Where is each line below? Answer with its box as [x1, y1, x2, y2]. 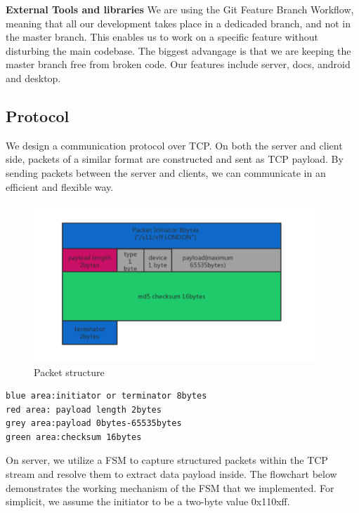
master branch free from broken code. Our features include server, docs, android [6, 57, 351, 72]
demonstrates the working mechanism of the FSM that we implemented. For [6, 480, 334, 495]
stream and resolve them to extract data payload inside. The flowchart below [6, 467, 337, 481]
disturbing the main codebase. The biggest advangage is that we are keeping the [6, 43, 351, 58]
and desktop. [6, 70, 61, 85]
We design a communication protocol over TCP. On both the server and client [6, 138, 343, 152]
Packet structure [34, 364, 105, 379]
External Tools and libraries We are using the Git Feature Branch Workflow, [6, 2, 354, 16]
